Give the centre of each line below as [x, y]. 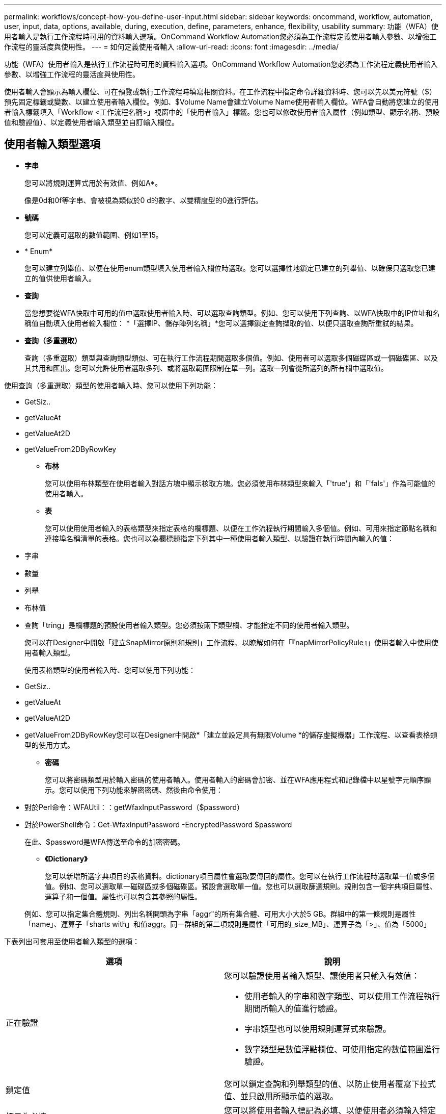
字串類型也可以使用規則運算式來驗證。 [318, 1029]
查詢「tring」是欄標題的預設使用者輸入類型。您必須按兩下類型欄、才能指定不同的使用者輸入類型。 [189, 625]
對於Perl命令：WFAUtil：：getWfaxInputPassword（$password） [134, 807]
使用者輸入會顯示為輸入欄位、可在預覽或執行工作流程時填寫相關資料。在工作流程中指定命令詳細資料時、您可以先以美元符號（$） [220, 92]
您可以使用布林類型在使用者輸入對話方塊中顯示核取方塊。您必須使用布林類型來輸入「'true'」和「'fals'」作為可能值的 [240, 483]
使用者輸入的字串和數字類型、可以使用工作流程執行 [342, 996]
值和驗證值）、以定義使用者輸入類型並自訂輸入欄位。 [91, 122]
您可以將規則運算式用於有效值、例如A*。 [93, 183]
